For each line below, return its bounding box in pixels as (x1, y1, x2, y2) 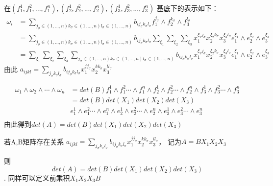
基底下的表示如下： (156, 3, 219, 13)
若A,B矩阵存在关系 (4, 136, 64, 146)
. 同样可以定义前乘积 (4, 172, 70, 183)
